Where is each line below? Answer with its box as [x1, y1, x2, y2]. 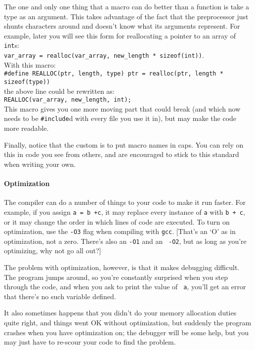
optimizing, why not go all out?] [4, 245, 101, 256]
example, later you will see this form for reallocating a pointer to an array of [4, 30, 236, 40]
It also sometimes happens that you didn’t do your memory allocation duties [4, 308, 237, 318]
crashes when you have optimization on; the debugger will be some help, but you [4, 327, 249, 337]
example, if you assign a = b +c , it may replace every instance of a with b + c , [4, 206, 245, 217]
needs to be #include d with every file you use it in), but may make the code [4, 113, 237, 123]
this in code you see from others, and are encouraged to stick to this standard [4, 149, 239, 159]
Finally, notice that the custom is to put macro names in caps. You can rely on [4, 139, 244, 150]
